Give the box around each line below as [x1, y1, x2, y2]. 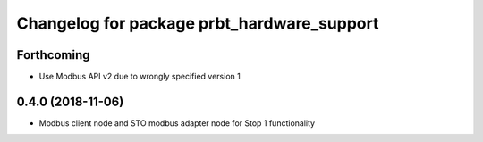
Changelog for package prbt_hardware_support [16, 13, 379, 33]
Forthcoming [16, 47, 90, 63]
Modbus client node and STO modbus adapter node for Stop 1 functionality [38, 117, 316, 129]
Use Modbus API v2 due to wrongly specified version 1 [38, 71, 241, 82]
